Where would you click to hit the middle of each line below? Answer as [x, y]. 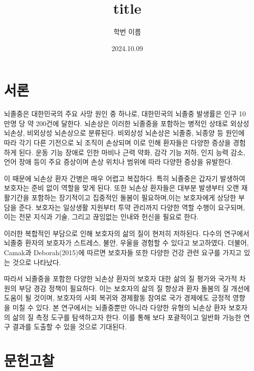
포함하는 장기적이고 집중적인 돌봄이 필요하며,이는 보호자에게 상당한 [134, 197]
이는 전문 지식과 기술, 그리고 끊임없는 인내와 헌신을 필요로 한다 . [101, 217]
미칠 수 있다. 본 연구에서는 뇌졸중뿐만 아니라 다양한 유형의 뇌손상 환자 [119, 307]
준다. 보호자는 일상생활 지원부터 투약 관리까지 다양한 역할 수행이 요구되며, [132, 207]
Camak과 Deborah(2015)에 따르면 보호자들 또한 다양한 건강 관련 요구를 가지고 [123, 252]
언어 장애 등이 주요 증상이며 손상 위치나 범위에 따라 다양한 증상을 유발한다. [118, 162]
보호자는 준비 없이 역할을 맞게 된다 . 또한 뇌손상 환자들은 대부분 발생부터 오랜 [122, 188]
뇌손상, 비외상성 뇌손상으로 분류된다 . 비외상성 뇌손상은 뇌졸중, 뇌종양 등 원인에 [124, 133]
